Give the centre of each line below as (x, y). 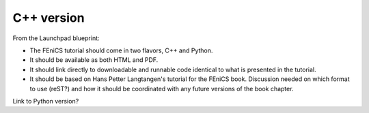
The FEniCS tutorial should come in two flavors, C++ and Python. (121, 50)
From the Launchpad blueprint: (56, 38)
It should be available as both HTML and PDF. (94, 60)
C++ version (49, 18)
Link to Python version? (46, 101)
